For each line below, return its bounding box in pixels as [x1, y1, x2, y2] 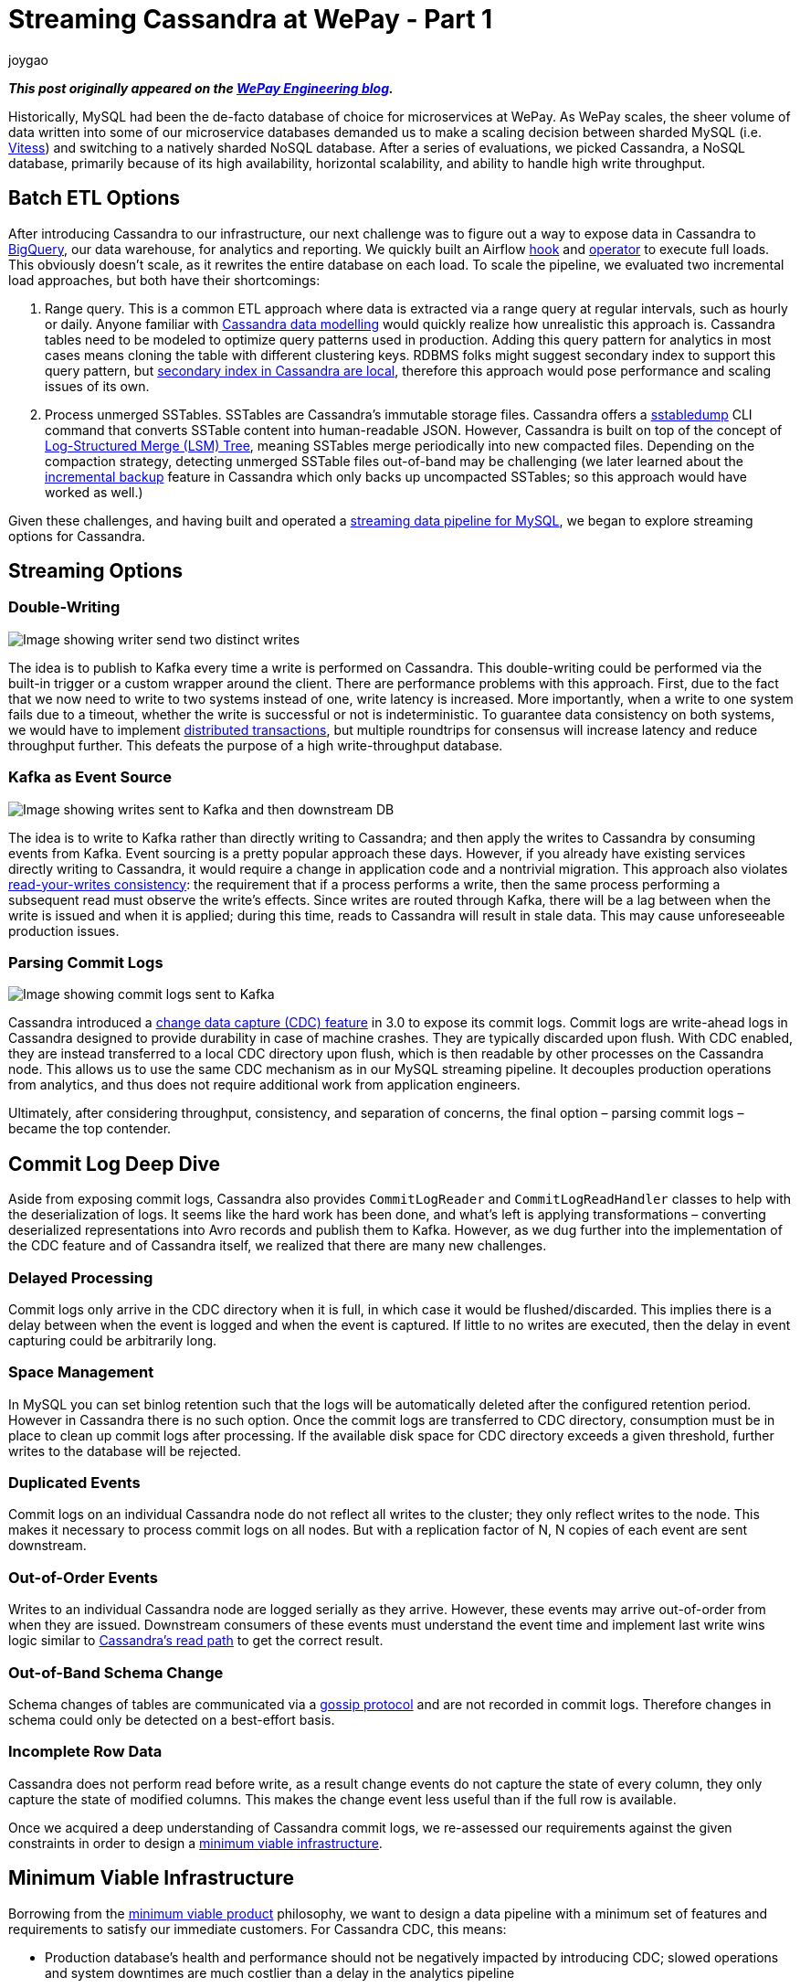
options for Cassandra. [8, 527, 146, 544]
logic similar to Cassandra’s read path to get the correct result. [8, 1632, 384, 1649]
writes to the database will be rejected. [8, 1442, 242, 1459]
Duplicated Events [8, 1473, 141, 1493]
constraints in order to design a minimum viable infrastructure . [8, 1834, 383, 1851]
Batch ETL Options [8, 186, 181, 210]
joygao [8, 51, 48, 68]
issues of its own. [45, 377, 150, 394]
